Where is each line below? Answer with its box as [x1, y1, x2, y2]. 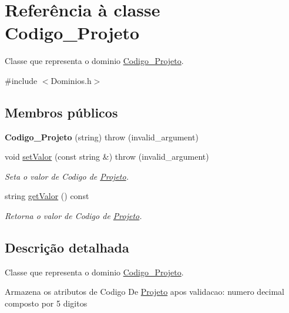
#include [5, 74, 38, 86]
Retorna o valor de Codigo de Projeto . [5, 210, 142, 222]
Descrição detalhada [5, 238, 129, 257]
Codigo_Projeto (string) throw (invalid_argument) [5, 130, 199, 143]
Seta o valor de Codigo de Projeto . [5, 170, 129, 182]
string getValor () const [5, 190, 89, 202]
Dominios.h [51, 74, 92, 86]
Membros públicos [5, 103, 118, 121]
